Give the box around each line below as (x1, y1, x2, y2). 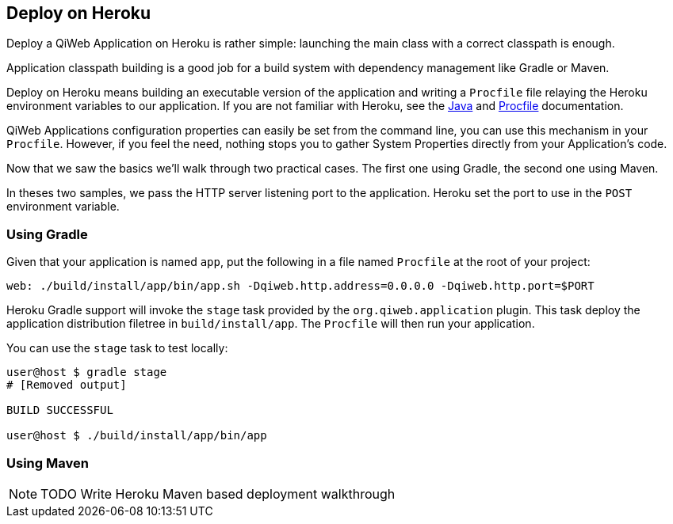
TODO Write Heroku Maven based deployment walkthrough (40, 485, 396, 502)
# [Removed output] (6, 378, 127, 392)
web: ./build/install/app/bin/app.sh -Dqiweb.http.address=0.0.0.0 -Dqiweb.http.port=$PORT (6, 279, 595, 293)
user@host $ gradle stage (6, 366, 167, 379)
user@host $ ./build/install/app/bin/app (6, 429, 267, 442)
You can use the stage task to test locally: (6, 341, 228, 355)
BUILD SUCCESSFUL (6, 404, 113, 417)
